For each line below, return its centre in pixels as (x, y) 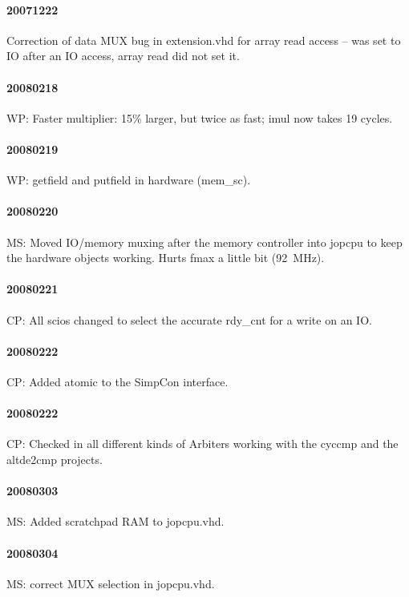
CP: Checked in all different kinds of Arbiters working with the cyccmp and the (202, 444)
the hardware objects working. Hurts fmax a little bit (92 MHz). (166, 258)
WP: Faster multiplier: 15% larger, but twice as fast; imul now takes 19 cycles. (200, 117)
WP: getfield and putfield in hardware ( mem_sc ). (129, 180)
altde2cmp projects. (55, 459)
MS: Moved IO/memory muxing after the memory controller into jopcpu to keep (204, 242)
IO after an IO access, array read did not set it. (123, 56)
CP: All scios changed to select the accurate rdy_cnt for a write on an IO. (189, 319)
